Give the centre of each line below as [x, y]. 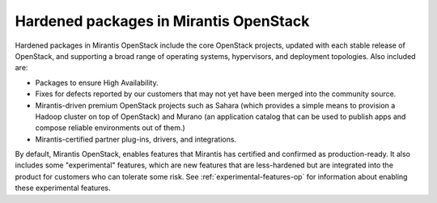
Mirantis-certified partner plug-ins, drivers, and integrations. [136, 139]
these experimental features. [63, 188]
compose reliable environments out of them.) [110, 128]
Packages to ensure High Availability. [97, 82]
